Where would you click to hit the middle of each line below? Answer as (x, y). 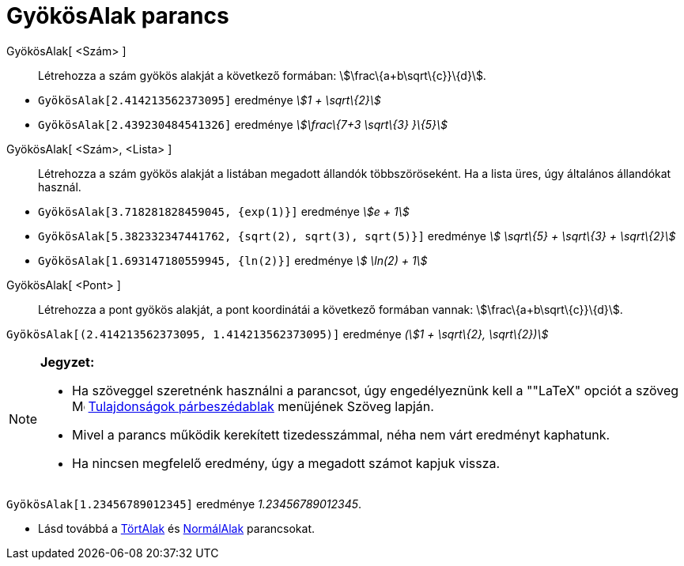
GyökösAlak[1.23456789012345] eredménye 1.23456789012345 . (184, 504)
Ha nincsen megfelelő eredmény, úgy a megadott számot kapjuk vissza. (286, 463)
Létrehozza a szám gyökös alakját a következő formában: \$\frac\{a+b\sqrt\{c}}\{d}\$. (262, 75)
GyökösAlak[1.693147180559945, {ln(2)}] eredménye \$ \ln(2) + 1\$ (233, 260)
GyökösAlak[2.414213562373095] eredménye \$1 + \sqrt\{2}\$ (210, 100)
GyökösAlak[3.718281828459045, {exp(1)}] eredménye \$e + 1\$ (224, 211)
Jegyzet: (68, 362)
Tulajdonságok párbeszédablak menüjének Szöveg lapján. (261, 406)
